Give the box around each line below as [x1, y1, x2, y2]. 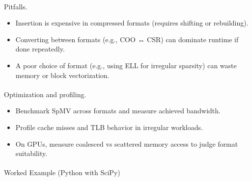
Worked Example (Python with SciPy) [4, 167, 120, 178]
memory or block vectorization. [15, 70, 110, 80]
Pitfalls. [4, 1, 28, 11]
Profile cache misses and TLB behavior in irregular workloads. [15, 122, 203, 132]
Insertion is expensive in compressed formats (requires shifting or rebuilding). [15, 18, 249, 28]
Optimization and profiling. [4, 89, 86, 99]
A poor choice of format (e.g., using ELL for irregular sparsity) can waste [15, 60, 237, 70]
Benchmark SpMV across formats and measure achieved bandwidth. [15, 105, 221, 116]
